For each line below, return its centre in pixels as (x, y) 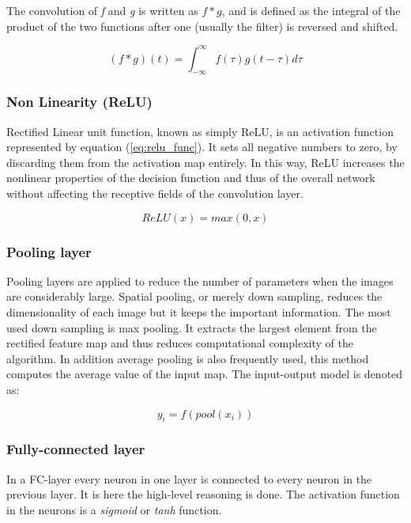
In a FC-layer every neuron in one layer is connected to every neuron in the (189, 478)
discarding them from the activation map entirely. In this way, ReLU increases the (205, 162)
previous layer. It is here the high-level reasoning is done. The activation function (203, 494)
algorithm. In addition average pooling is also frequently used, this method (188, 358)
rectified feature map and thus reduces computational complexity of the (180, 343)
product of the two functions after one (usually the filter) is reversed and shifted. (202, 26)
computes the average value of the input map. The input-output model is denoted (205, 374)
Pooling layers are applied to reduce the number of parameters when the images (200, 280)
